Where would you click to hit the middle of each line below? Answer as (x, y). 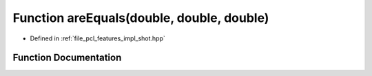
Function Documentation (67, 58)
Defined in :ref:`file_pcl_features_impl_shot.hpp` (97, 38)
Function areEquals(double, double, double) (141, 18)
